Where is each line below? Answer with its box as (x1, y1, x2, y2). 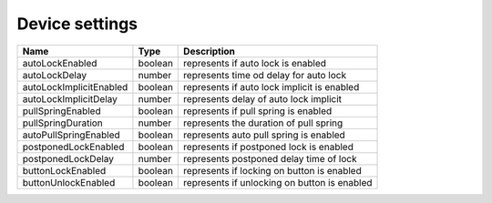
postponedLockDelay (22, 152, 114, 165)
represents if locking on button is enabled (183, 164, 362, 177)
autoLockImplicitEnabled (22, 80, 128, 93)
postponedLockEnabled (22, 140, 125, 153)
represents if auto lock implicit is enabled (183, 80, 360, 93)
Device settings (16, 14, 138, 34)
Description (183, 45, 236, 57)
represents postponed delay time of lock (183, 152, 357, 165)
